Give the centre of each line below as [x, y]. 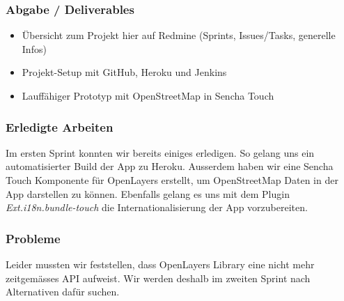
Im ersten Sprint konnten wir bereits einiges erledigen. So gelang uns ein [160, 152]
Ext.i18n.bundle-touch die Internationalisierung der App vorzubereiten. [157, 207]
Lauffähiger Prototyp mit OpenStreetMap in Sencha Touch [148, 95]
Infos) [34, 48]
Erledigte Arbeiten [60, 126]
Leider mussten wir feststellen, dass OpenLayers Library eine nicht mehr [160, 264]
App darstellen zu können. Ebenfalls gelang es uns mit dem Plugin [148, 193]
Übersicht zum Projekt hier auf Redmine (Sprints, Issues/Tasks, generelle [179, 35]
